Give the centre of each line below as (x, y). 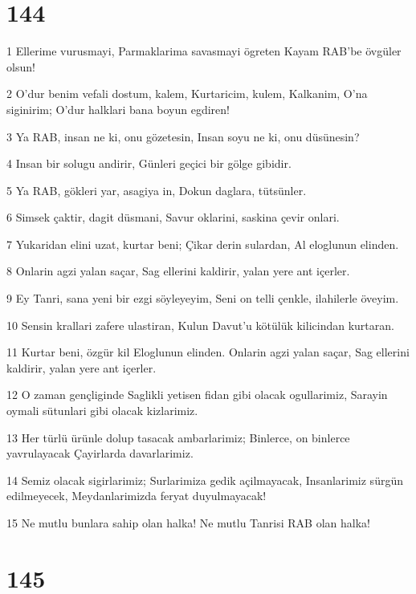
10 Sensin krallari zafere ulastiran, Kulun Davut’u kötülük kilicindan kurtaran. (200, 325)
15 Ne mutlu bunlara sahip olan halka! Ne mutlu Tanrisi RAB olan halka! (188, 523)
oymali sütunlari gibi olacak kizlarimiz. (102, 411)
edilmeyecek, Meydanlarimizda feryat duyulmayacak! (137, 496)
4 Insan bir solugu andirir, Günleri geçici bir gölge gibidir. (149, 163)
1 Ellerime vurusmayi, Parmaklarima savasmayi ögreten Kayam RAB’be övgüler (204, 51)
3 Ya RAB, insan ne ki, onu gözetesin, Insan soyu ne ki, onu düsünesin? (183, 136)
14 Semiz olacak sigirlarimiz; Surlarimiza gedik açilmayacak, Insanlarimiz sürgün (205, 480)
